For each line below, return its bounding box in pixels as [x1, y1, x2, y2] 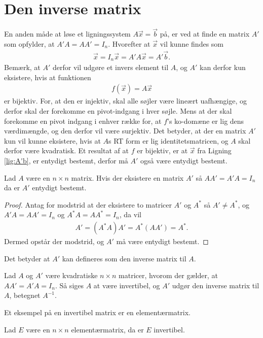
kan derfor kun [200, 62, 246, 73]
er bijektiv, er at [137, 145, 188, 156]
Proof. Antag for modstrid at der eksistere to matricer [4, 199, 172, 210]
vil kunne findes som [160, 38, 224, 49]
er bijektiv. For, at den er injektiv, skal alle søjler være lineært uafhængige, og [4, 95, 247, 106]
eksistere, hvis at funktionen [4, 72, 91, 82]
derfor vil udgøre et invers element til [52, 62, 169, 73]
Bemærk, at [4, 62, 41, 73]
